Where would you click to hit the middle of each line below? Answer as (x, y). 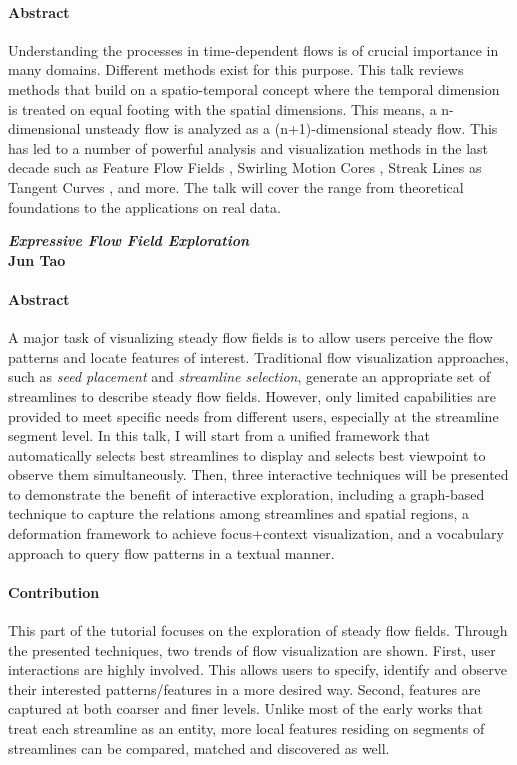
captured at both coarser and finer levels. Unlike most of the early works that (245, 708)
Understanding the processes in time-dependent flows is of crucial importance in (253, 49)
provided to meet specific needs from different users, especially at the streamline (253, 415)
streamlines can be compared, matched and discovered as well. (199, 747)
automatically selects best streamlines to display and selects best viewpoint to (247, 454)
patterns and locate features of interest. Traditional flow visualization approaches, (258, 356)
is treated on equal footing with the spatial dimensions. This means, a (222, 108)
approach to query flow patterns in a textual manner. (171, 552)
